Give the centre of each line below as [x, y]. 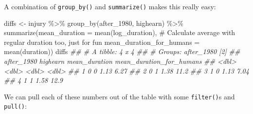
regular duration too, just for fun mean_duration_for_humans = [102, 42]
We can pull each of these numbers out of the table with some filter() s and [119, 96]
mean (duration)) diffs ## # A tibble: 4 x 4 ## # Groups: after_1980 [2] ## [122, 51]
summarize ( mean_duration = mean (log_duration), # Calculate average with [120, 32]
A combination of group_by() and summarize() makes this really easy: [110, 6]
